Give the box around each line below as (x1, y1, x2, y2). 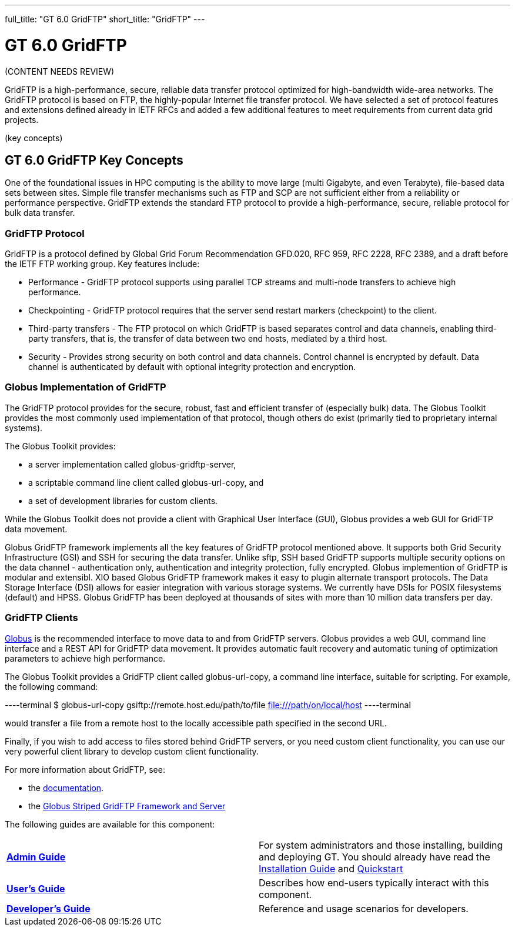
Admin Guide (6, 850, 66, 863)
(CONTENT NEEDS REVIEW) (5, 66, 115, 76)
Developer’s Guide (6, 902, 91, 915)
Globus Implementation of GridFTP (5, 381, 166, 393)
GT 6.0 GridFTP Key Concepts (5, 152, 183, 168)
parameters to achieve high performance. (5, 653, 166, 663)
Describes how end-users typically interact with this (259, 876, 489, 889)
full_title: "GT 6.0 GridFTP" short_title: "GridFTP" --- (5, 14, 205, 24)
